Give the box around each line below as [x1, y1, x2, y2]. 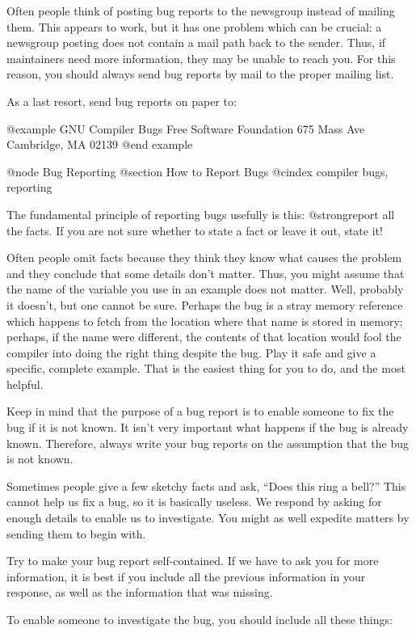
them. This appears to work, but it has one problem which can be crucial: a [6, 18, 382, 35]
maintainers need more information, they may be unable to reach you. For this [6, 49, 396, 66]
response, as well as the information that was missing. [6, 584, 273, 601]
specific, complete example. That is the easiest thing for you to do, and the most [6, 360, 405, 377]
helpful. [6, 375, 44, 392]
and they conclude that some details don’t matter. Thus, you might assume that [6, 264, 405, 281]
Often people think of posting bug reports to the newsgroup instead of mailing [6, 2, 395, 19]
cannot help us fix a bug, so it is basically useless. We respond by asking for [6, 493, 382, 510]
